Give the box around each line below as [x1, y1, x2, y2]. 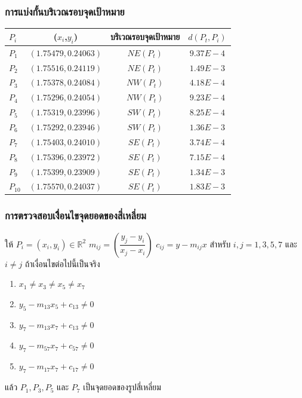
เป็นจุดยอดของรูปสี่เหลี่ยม [83, 381, 161, 393]
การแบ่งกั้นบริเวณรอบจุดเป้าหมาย [5, 4, 125, 19]
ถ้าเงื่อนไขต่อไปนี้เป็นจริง [24, 257, 100, 270]
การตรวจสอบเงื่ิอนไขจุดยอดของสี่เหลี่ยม [5, 208, 146, 223]
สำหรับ [209, 237, 231, 250]
